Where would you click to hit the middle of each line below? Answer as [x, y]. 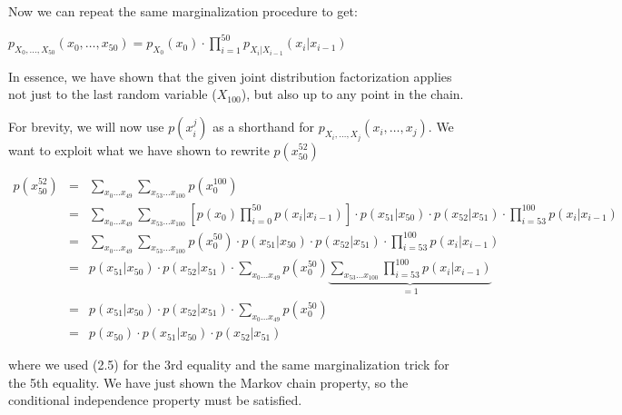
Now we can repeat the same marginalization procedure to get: [183, 11]
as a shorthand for [264, 127]
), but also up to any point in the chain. [352, 94]
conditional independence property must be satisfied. [155, 400]
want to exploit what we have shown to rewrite [139, 149]
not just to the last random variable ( [113, 94]
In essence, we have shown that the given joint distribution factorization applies [230, 76]
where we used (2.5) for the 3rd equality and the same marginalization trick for [229, 365]
